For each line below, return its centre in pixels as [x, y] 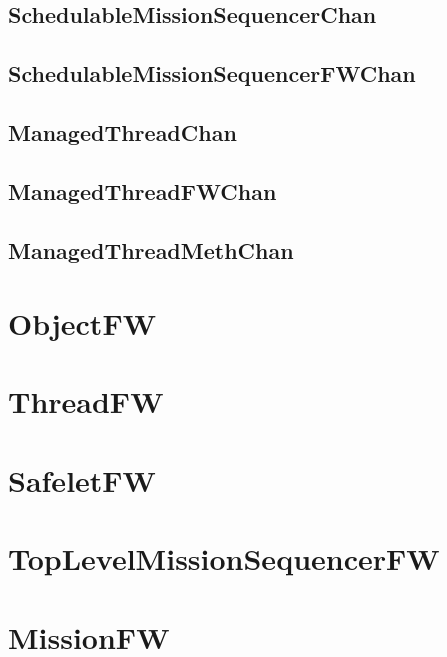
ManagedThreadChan [122, 131]
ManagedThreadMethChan [151, 249]
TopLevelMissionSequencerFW [224, 558]
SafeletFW [82, 479]
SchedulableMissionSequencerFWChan [212, 73]
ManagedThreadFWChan [142, 190]
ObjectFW [82, 323]
